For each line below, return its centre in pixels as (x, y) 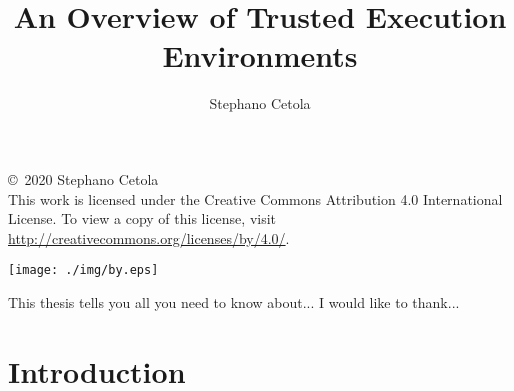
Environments (260, 55)
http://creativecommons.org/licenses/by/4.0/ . (149, 237)
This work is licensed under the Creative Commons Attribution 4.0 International (255, 198)
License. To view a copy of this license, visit (142, 218)
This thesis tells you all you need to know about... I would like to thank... (234, 301)
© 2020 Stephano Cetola (83, 178)
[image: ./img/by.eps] (83, 270)
